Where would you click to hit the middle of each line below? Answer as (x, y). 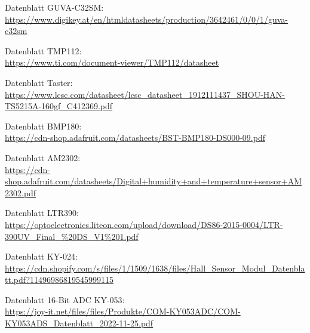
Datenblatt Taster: (39, 82)
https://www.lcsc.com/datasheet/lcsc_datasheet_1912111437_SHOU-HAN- (145, 94)
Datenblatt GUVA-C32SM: (54, 7)
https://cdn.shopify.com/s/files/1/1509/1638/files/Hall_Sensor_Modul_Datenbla (155, 268)
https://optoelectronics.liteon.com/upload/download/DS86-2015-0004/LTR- (144, 224)
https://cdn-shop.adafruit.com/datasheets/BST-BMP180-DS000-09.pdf (135, 138)
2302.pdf (21, 192)
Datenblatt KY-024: (41, 256)
